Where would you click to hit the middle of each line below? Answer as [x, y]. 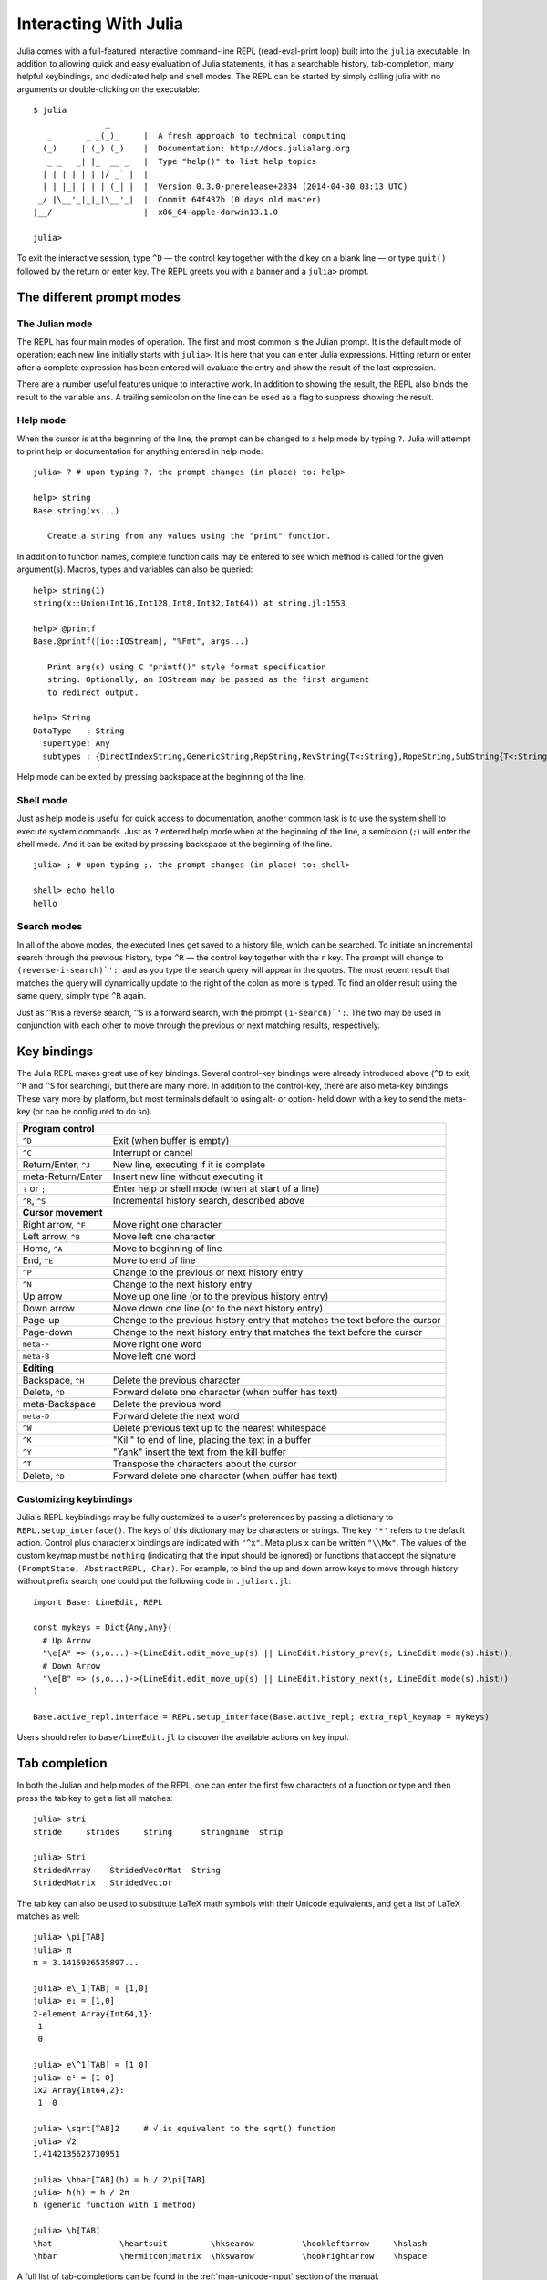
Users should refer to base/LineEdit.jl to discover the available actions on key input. [183, 1737]
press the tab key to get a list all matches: [95, 1798]
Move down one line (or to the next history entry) [218, 1309]
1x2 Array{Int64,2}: [79, 2090]
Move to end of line [154, 1260]
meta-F [36, 1344]
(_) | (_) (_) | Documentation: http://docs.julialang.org [196, 149]
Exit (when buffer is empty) [171, 1141]
